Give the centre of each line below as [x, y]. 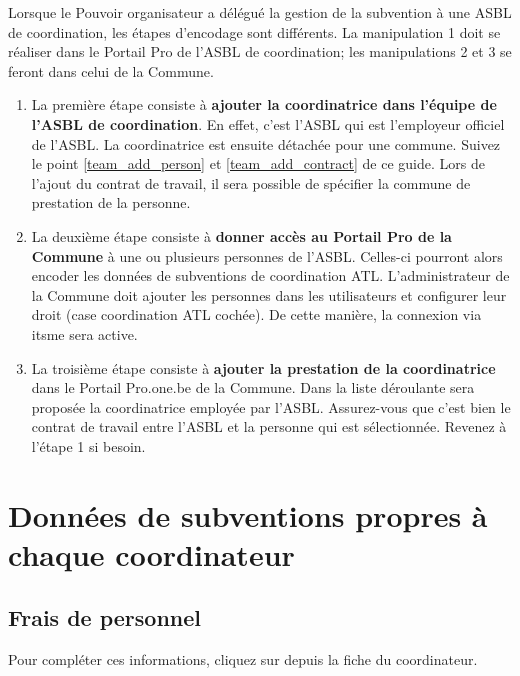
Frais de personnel [105, 617]
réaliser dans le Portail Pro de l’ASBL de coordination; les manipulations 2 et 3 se [260, 51]
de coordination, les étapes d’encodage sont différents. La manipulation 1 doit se [254, 31]
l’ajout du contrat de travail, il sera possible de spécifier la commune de [251, 182]
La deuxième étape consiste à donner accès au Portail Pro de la [241, 235]
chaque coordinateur [151, 553]
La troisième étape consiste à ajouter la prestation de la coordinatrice [263, 367]
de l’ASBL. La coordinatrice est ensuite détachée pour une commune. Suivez [266, 143]
